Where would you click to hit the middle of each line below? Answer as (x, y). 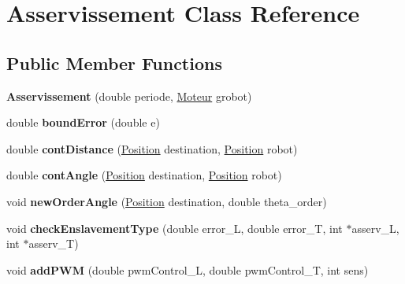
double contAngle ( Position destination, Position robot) (144, 175)
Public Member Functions (114, 63)
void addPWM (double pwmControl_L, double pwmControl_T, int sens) (188, 269)
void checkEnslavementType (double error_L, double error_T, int (175, 228)
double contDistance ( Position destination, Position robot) (152, 148)
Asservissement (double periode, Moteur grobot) (129, 96)
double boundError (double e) (83, 122)
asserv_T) (54, 243)
